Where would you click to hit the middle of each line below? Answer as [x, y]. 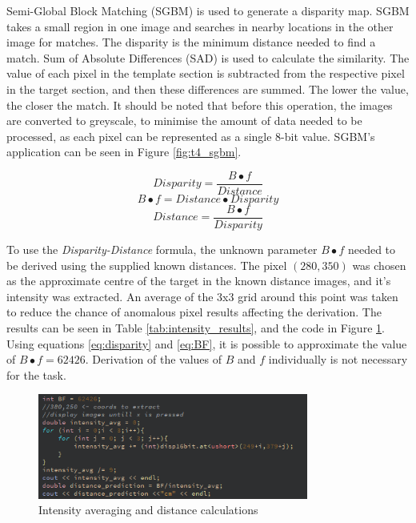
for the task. [36, 374]
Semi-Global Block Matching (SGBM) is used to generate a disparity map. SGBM [208, 10]
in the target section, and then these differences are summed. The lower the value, [208, 89]
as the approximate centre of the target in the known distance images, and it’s [199, 281]
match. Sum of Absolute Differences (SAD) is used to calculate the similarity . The [208, 57]
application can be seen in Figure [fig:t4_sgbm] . [124, 152]
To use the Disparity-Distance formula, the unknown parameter [162, 249]
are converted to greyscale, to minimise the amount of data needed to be [184, 121]
